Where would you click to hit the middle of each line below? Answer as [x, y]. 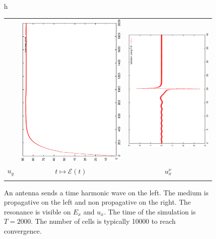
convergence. [23, 231]
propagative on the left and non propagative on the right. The [97, 202]
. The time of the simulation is [150, 211]
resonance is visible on [37, 211]
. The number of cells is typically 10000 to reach [103, 221]
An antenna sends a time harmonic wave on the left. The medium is [106, 192]
